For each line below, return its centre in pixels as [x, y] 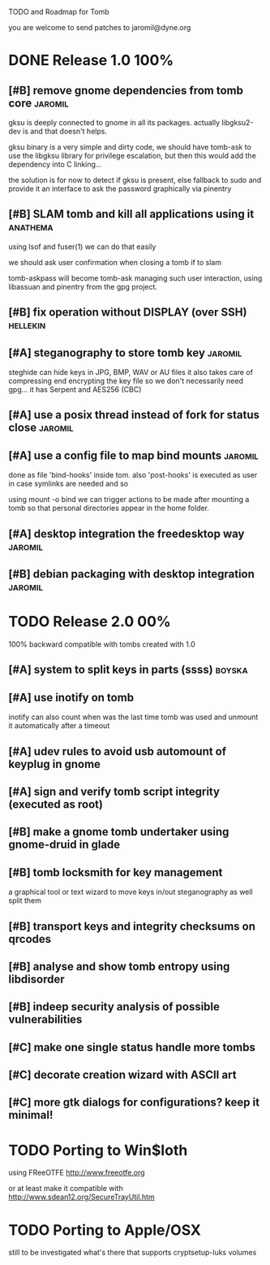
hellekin [27, 325]
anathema [31, 227]
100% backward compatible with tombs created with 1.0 [102, 644]
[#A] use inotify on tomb [71, 698]
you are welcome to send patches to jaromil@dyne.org [100, 27]
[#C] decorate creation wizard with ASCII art [122, 1075]
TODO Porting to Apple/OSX [105, 1230]
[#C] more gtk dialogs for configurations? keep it [134, 1103]
